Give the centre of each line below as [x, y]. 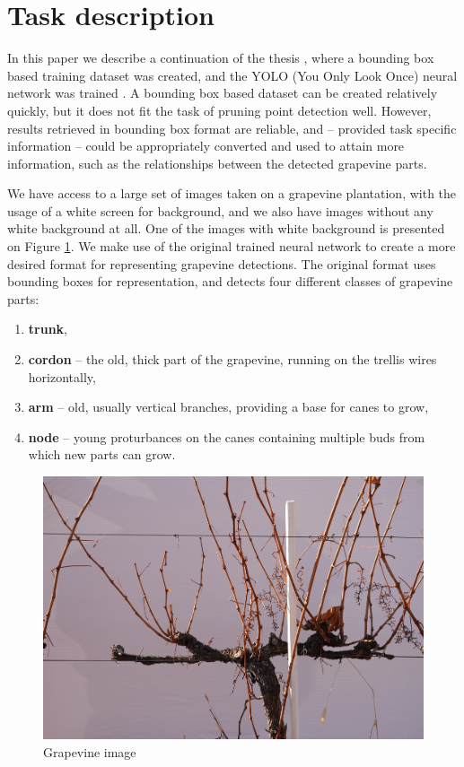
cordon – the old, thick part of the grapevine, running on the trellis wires [232, 359]
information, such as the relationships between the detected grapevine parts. [217, 163]
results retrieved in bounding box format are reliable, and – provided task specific [232, 128]
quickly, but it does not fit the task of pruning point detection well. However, [219, 110]
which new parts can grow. [102, 454]
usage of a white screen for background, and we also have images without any [220, 210]
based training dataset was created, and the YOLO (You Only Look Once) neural [232, 75]
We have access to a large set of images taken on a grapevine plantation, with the [232, 193]
